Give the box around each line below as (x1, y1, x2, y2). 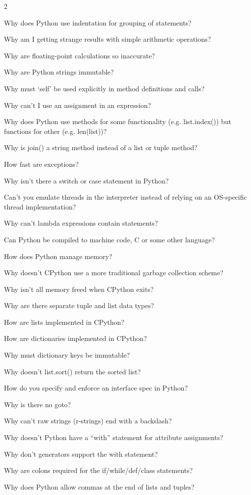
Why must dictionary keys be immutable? (4, 350, 130, 360)
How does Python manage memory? (4, 251, 112, 261)
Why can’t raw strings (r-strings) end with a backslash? (4, 416, 172, 426)
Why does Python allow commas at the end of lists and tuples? (4, 481, 195, 492)
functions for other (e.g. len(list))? (4, 126, 107, 136)
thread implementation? (4, 201, 76, 211)
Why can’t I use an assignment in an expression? (4, 100, 151, 110)
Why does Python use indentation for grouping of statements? (4, 17, 192, 27)
